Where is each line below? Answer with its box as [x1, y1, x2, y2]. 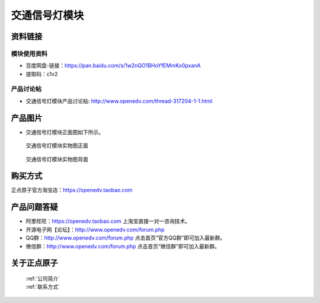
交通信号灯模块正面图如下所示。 [25, 128, 104, 136]
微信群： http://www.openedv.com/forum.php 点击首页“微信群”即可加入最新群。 [25, 243, 220, 250]
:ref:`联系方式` [25, 283, 60, 291]
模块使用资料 [11, 49, 48, 58]
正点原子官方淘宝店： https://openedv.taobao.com [11, 187, 133, 194]
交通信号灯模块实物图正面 [25, 142, 88, 149]
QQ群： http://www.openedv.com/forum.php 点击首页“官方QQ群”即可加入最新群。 [25, 234, 226, 241]
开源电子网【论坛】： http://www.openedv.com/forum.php [25, 226, 165, 233]
